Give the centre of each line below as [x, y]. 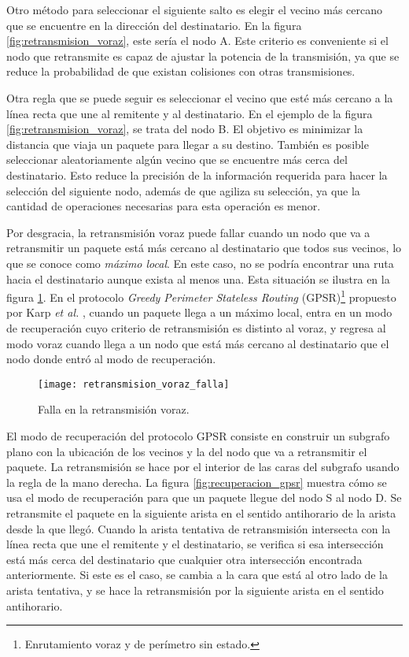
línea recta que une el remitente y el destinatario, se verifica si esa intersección [195, 544]
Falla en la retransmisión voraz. [114, 409]
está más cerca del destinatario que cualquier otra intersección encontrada [184, 559]
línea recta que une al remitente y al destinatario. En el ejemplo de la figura [190, 113]
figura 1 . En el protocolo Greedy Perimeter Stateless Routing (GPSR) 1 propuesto [201, 296]
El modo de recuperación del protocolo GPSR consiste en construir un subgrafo [198, 435]
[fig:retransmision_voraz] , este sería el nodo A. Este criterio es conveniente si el [197, 41]
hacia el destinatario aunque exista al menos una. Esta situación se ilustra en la [198, 278]
